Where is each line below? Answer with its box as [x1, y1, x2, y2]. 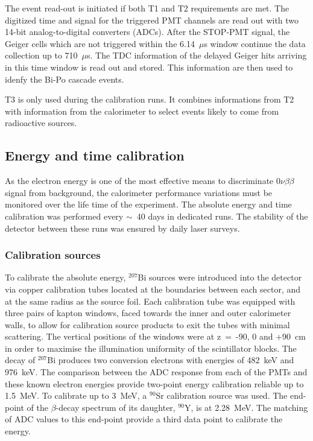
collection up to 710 [5, 49, 78, 62]
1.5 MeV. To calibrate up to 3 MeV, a [5, 389, 147, 402]
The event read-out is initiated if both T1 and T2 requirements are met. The [5, 2, 289, 14]
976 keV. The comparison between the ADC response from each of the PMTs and [5, 366, 308, 378]
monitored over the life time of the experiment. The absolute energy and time [5, 198, 292, 211]
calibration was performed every [5, 209, 124, 222]
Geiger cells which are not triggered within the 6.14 [5, 37, 195, 49]
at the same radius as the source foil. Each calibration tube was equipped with [5, 294, 296, 307]
